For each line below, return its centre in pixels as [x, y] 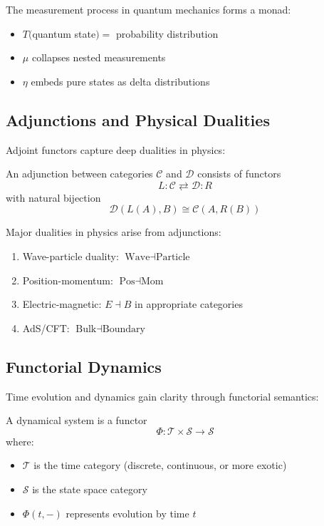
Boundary [124, 329]
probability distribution [167, 33]
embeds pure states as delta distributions [120, 81]
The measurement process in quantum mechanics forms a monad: [148, 9]
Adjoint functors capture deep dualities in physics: [116, 149]
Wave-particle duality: [70, 256]
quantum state [64, 33]
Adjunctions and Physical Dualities [138, 119]
